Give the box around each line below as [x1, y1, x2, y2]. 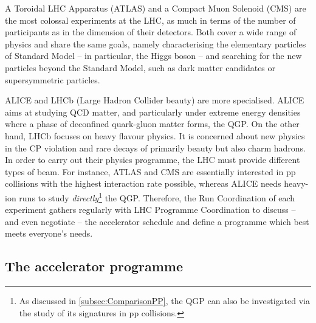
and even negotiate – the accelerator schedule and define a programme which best [5, 215, 309, 227]
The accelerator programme [5, 257, 184, 276]
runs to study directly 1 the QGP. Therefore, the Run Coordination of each [19, 189, 295, 204]
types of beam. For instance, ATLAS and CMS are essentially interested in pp [5, 165, 296, 178]
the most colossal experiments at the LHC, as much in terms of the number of [5, 13, 296, 26]
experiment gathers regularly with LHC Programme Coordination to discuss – [5, 203, 296, 216]
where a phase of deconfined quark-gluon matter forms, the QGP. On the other [5, 117, 300, 130]
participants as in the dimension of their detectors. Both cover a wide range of [5, 26, 297, 38]
